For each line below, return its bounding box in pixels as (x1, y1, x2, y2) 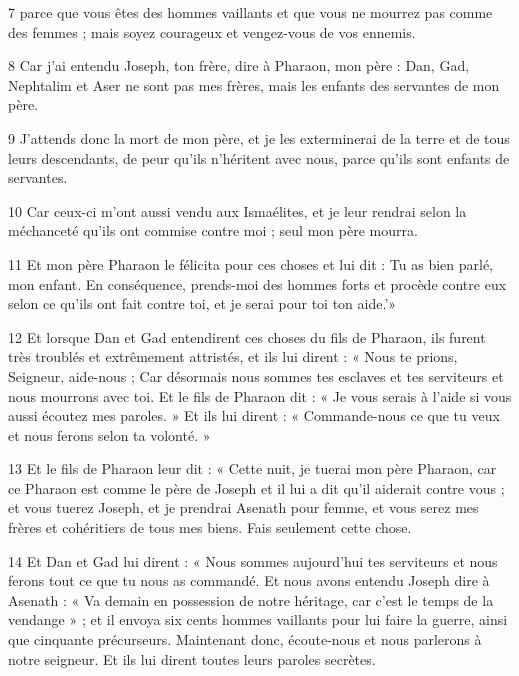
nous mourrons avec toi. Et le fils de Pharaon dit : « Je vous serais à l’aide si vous (8, 385, 512, 406)
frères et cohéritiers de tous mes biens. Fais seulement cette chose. (8, 517, 412, 538)
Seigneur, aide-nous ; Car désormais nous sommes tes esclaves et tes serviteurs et (8, 365, 504, 386)
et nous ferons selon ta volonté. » (8, 424, 211, 445)
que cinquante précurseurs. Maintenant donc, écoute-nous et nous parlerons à (8, 629, 482, 650)
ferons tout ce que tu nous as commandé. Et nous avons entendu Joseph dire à (8, 570, 490, 591)
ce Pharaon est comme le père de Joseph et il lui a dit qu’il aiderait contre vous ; (8, 477, 505, 498)
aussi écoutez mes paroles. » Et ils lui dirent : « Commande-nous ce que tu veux (8, 405, 500, 426)
